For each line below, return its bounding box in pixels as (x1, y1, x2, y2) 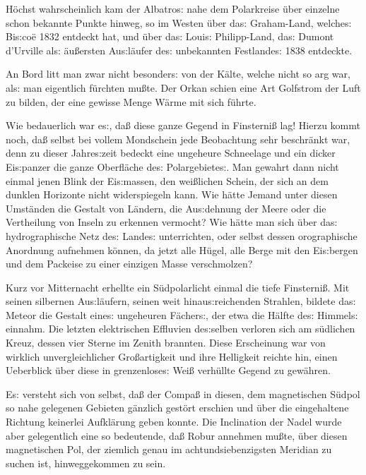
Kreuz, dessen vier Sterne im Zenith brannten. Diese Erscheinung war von (6, 335, 326, 350)
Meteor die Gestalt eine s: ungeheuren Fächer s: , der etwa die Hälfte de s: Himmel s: (6, 307, 358, 322)
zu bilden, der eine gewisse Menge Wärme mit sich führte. (6, 94, 256, 109)
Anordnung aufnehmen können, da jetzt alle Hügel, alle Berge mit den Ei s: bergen (6, 242, 358, 257)
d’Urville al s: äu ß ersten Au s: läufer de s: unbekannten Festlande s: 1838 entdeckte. (6, 42, 353, 57)
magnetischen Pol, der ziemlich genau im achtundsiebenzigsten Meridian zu (6, 442, 332, 457)
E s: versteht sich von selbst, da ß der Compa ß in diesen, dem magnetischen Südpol (6, 386, 360, 401)
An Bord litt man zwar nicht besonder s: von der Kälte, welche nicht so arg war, (6, 66, 350, 81)
